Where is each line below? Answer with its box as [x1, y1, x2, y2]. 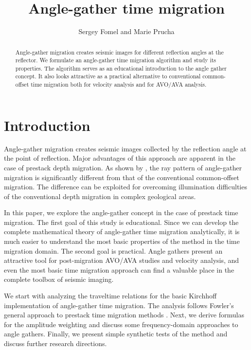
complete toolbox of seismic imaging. [4, 274, 114, 284]
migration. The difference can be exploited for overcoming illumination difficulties [4, 182, 247, 192]
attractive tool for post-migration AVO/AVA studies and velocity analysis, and [4, 255, 239, 265]
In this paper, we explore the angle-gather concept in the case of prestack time [4, 207, 238, 218]
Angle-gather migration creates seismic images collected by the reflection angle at [4, 143, 247, 153]
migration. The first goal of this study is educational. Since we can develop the [4, 217, 239, 227]
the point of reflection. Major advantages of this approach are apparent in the [4, 153, 235, 163]
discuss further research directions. [4, 338, 107, 349]
